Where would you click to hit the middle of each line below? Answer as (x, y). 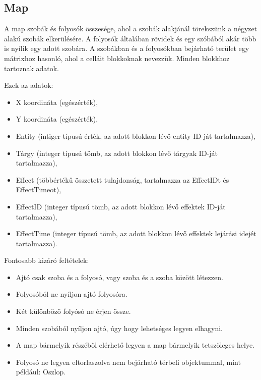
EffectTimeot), (39, 189)
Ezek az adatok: (29, 85)
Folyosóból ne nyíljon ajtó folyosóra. (72, 294)
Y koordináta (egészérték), (57, 119)
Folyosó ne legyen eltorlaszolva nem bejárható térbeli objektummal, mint (128, 362)
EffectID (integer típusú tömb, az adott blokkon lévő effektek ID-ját (121, 206)
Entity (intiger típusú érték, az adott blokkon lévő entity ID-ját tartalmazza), (136, 135)
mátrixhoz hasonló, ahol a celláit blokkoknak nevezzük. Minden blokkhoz (117, 58)
